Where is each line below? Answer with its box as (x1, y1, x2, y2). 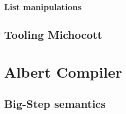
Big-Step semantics (4, 96, 106, 111)
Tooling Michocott (4, 27, 102, 42)
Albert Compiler (4, 61, 122, 82)
